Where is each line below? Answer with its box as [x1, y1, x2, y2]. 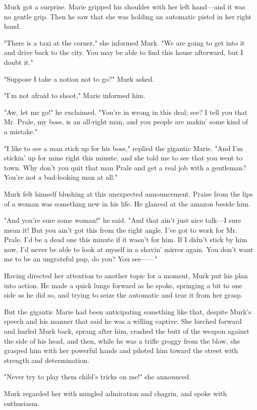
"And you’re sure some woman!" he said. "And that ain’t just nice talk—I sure [4, 215, 241, 225]
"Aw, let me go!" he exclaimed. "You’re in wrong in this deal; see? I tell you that [4, 106, 248, 117]
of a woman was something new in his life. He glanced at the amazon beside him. [4, 198, 251, 208]
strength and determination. [4, 355, 90, 365]
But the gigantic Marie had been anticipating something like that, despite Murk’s [4, 306, 252, 316]
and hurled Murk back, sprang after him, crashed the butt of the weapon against [4, 326, 250, 336]
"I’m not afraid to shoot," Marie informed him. [4, 90, 146, 101]
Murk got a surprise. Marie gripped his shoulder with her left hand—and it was [4, 1, 246, 11]
